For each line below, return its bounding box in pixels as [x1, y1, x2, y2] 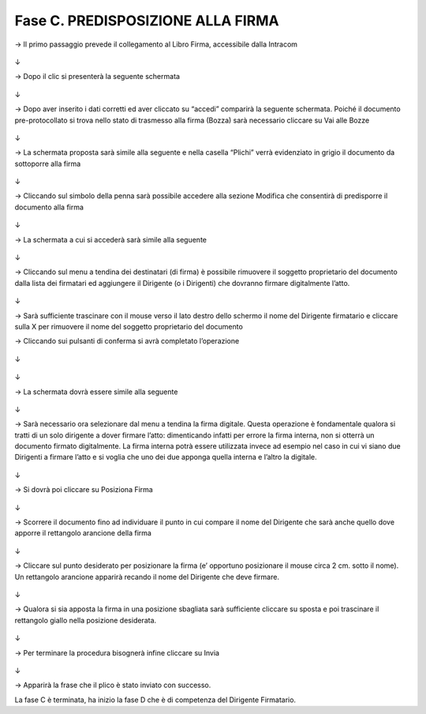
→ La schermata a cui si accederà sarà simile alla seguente [14, 235, 207, 244]
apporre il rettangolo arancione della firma [14, 528, 151, 538]
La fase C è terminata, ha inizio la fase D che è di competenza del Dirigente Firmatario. [14, 695, 296, 705]
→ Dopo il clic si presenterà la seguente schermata [14, 72, 181, 81]
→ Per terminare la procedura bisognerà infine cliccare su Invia [14, 648, 220, 657]
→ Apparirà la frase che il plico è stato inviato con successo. [14, 680, 211, 690]
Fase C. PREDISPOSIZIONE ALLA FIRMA [14, 12, 279, 29]
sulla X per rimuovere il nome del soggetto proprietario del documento [14, 321, 244, 331]
